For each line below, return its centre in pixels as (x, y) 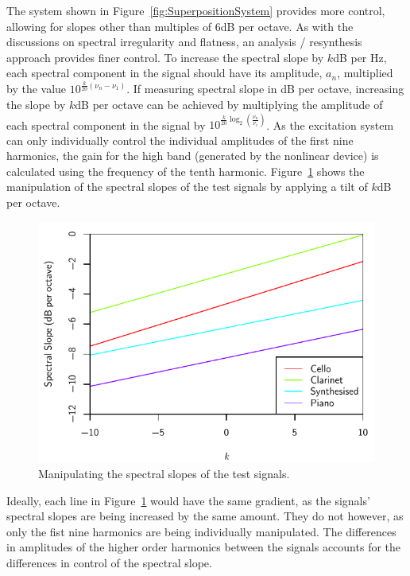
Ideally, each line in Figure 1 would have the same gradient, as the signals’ (188, 500)
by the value (37, 89)
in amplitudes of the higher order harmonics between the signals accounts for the (204, 547)
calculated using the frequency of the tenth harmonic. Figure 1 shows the (186, 171)
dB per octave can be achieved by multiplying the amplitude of (229, 104)
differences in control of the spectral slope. (109, 562)
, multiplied (365, 73)
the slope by (36, 104)
